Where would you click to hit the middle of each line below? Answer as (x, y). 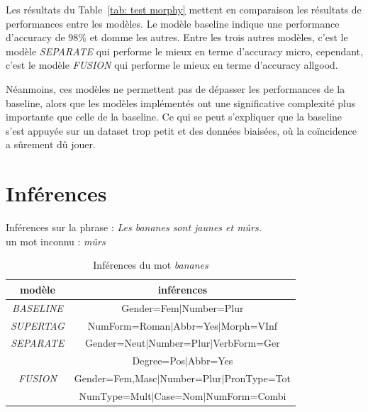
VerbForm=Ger (246, 343)
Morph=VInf (249, 325)
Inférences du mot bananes (151, 265)
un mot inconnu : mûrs (56, 241)
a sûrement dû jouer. (51, 144)
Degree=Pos (158, 361)
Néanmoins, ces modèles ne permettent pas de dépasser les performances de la (175, 88)
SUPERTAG (38, 325)
